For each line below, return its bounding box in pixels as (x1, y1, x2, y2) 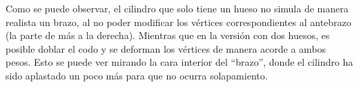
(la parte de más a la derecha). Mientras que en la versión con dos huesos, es (6, 28, 330, 42)
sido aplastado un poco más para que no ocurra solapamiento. (6, 68, 268, 82)
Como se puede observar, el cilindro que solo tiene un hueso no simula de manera (6, 1, 349, 15)
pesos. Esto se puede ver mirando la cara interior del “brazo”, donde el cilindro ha (6, 55, 353, 69)
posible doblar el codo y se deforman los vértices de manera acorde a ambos (6, 41, 327, 55)
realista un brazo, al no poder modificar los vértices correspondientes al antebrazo (6, 14, 351, 29)
